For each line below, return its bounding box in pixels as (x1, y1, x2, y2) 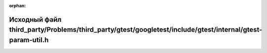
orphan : (9, 3, 26, 8)
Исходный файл (9, 15, 62, 24)
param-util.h (9, 36, 49, 44)
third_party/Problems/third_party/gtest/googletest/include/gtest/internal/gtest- (9, 26, 263, 34)
